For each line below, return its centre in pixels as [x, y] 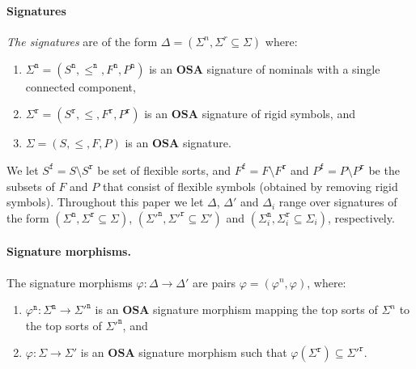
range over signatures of [338, 202]
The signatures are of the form [82, 41]
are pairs [214, 282]
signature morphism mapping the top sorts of [265, 310]
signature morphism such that [213, 352]
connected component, [81, 86]
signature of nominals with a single [293, 68]
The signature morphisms [70, 282]
